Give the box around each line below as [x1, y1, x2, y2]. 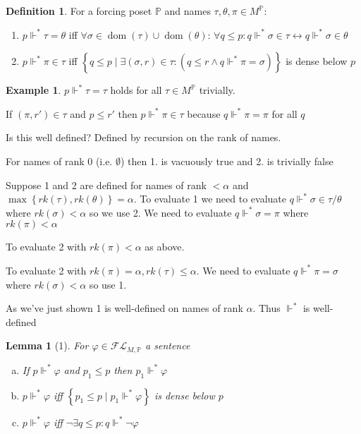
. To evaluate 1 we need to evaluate [133, 191, 286, 206]
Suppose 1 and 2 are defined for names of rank [6, 177, 207, 192]
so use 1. [89, 277, 127, 291]
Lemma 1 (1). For [6, 338, 89, 353]
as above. [145, 239, 185, 254]
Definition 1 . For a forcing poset [6, 4, 152, 18]
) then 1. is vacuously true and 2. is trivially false [120, 153, 334, 168]
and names [164, 4, 211, 18]
